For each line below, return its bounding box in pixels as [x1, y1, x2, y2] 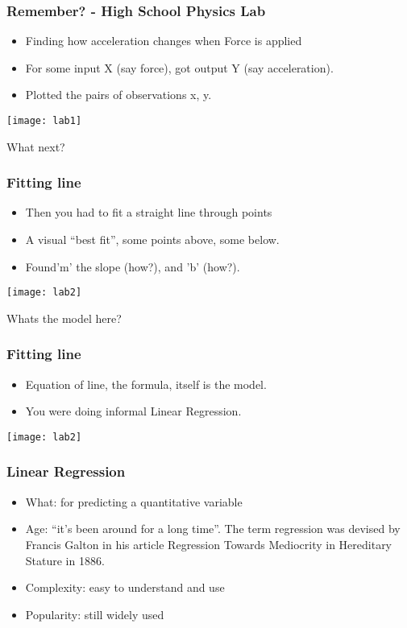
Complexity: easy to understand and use [25, 579, 225, 596]
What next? [6, 138, 65, 155]
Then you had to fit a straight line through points [25, 204, 272, 221]
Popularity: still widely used [25, 605, 164, 622]
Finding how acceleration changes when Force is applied [25, 32, 302, 49]
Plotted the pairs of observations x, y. [25, 86, 212, 103]
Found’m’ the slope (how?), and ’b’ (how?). [25, 258, 240, 275]
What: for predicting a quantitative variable [25, 493, 243, 510]
